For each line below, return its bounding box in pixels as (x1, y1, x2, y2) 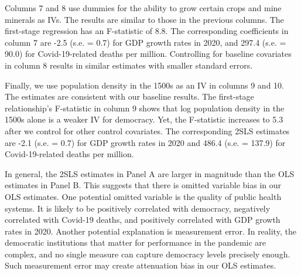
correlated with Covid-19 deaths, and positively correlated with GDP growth (5, 213, 281, 226)
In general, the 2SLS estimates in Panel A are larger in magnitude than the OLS (5, 167, 295, 179)
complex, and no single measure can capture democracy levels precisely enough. (5, 247, 290, 260)
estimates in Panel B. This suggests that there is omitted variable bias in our (5, 179, 282, 191)
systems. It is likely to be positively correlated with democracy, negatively (5, 202, 271, 214)
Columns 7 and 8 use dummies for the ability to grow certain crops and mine (5, 2, 282, 13)
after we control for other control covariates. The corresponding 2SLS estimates (5, 124, 290, 137)
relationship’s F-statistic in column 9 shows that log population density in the (5, 101, 285, 114)
